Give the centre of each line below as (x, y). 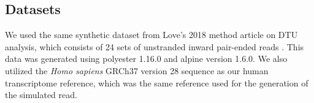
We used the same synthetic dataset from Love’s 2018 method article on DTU (151, 35)
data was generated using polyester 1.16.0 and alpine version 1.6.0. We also (146, 59)
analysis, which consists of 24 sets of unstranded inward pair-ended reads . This (155, 46)
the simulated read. (41, 95)
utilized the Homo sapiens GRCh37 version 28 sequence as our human (137, 70)
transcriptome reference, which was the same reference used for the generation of (157, 82)
